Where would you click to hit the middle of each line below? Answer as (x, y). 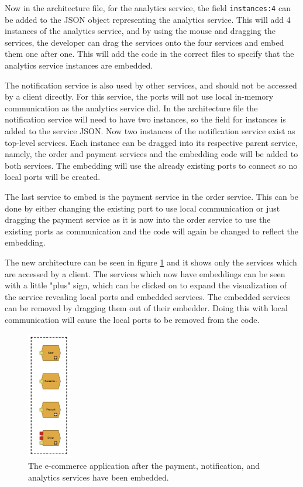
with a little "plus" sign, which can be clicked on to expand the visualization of (146, 285)
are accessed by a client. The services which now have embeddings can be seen (145, 273)
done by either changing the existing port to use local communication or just (142, 208)
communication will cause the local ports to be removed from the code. (132, 319)
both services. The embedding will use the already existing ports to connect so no (151, 165)
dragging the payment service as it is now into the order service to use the (138, 219)
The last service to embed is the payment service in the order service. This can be (151, 196)
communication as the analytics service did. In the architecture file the (131, 108)
